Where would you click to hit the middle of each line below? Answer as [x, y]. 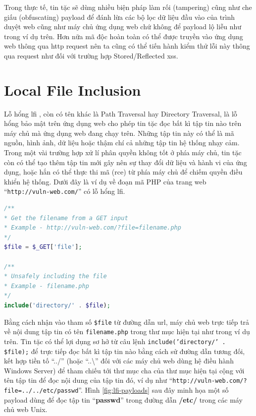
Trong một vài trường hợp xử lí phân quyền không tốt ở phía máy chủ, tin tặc [123, 152]
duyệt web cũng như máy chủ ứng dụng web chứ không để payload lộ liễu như [123, 27]
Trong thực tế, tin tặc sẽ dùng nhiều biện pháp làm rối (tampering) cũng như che [128, 7]
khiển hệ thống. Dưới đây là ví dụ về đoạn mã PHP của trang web [105, 181]
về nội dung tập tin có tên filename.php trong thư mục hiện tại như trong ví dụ [127, 331]
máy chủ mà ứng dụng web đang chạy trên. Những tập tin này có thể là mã [119, 133]
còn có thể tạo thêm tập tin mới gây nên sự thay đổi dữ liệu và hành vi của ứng [126, 162]
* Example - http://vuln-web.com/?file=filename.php [93, 228]
